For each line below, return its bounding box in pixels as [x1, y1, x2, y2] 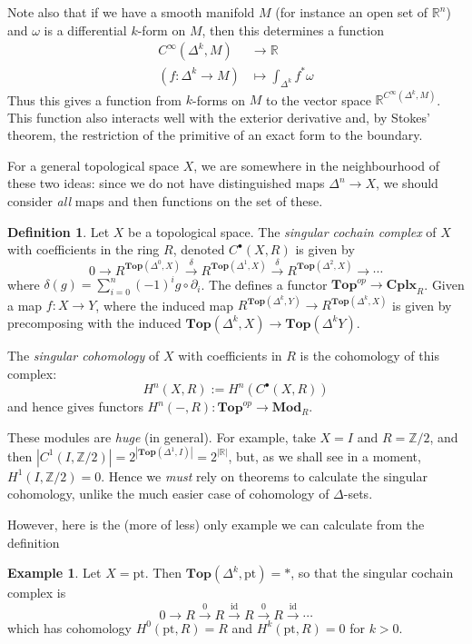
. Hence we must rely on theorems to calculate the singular [101, 466, 428, 485]
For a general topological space [7, 155, 179, 174]
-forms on [192, 90, 246, 109]
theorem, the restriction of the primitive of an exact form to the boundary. [7, 125, 423, 144]
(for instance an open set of [275, 3, 428, 21]
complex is [7, 583, 66, 602]
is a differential [44, 20, 127, 39]
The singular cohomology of [7, 345, 160, 364]
